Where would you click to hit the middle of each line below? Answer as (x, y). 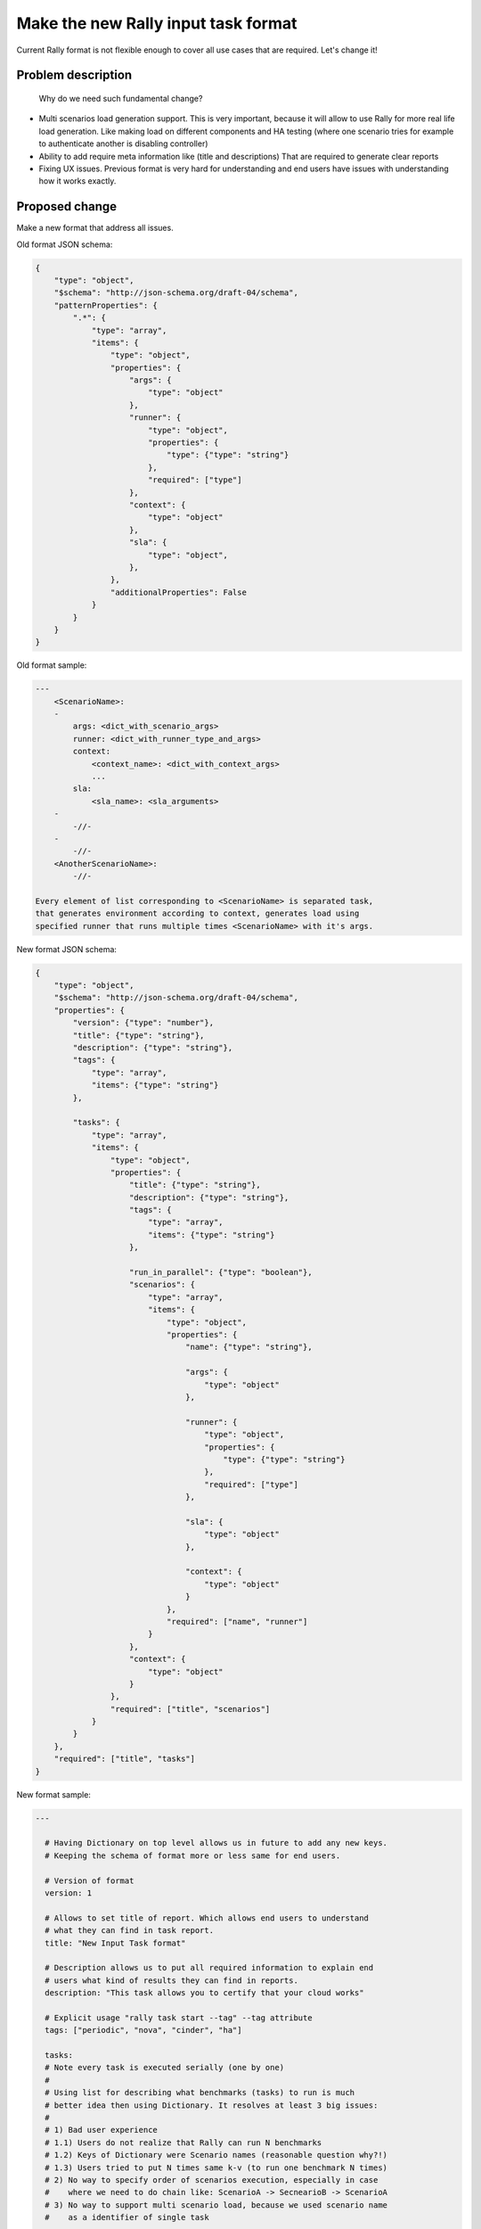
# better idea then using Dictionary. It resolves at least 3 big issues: (212, 2105)
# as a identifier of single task (127, 2217)
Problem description (74, 75)
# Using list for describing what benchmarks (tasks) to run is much (200, 2093)
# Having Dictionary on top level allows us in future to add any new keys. (216, 1843)
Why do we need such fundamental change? (121, 98)
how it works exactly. (77, 181)
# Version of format (90, 1880)
